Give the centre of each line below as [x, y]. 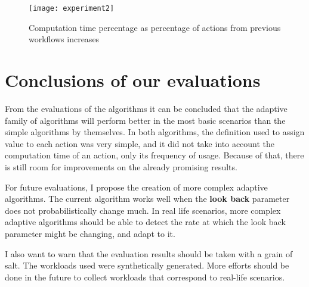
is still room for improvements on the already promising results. [121, 166]
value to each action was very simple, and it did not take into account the [140, 143]
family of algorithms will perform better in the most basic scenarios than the [145, 120]
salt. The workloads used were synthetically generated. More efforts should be [147, 265]
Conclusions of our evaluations [133, 80]
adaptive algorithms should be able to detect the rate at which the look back [145, 222]
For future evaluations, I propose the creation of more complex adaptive [136, 187]
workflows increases [64, 39]
